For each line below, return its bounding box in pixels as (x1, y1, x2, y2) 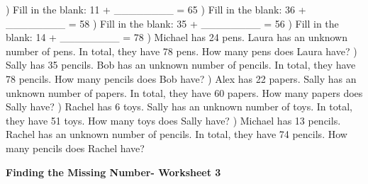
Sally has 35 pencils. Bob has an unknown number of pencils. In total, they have (6, 57, 356, 72)
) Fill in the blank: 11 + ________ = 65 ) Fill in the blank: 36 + (6, 2, 306, 16)
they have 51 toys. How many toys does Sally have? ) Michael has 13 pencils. (6, 113, 341, 127)
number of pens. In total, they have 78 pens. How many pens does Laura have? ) (6, 43, 357, 58)
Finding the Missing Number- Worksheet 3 (6, 164, 221, 179)
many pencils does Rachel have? (6, 140, 145, 155)
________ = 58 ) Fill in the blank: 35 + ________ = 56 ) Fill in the (6, 16, 339, 30)
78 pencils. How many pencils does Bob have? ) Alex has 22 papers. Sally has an (6, 71, 357, 86)
